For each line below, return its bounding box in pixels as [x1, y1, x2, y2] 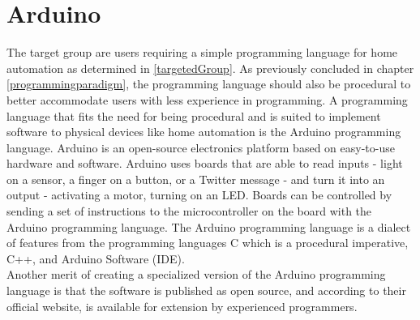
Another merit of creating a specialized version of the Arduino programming [6, 266, 386, 283]
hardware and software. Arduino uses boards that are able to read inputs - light [6, 155, 403, 172]
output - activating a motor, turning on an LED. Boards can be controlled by [6, 186, 392, 203]
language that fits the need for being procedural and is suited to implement [6, 107, 381, 124]
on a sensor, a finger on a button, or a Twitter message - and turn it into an [6, 170, 385, 187]
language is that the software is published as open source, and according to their [6, 282, 406, 299]
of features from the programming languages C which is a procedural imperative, [6, 234, 409, 251]
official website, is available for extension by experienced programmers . [6, 297, 358, 314]
